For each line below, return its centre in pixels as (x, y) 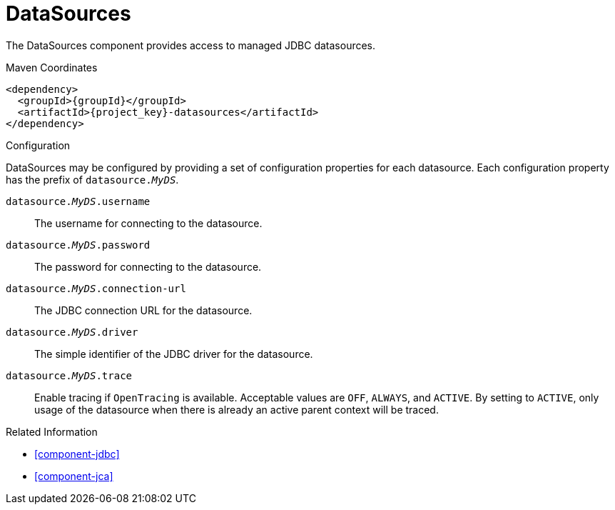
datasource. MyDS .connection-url (96, 288)
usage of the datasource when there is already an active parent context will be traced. (237, 409)
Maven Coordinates (52, 67)
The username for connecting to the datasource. (148, 223)
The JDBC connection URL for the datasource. (143, 310)
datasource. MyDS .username (78, 201)
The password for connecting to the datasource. (148, 266)
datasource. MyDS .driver (72, 332)
